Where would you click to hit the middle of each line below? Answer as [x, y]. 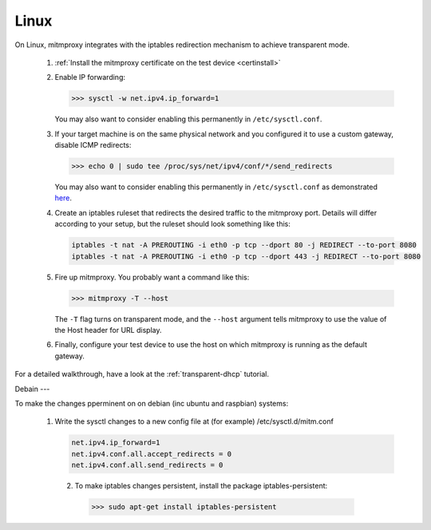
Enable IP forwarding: [90, 77]
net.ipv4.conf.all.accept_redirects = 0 [151, 454]
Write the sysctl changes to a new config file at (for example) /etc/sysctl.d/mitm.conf [194, 421]
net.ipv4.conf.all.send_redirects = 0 [147, 465]
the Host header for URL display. [108, 330]
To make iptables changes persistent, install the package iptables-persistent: [201, 486]
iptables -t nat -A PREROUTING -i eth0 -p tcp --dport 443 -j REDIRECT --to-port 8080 [246, 256]
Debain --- [32, 389]
